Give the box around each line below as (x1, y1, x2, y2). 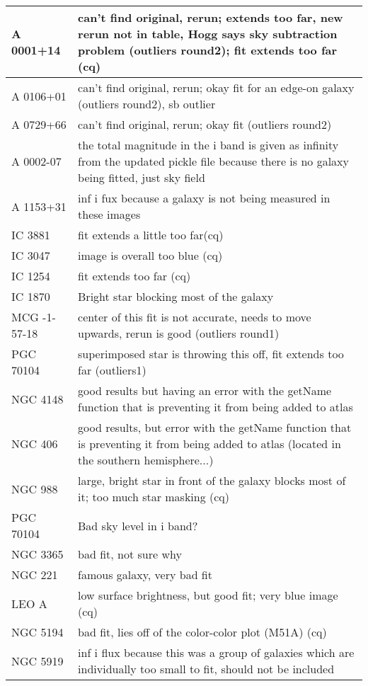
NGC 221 (11, 566, 58, 583)
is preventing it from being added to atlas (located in (78, 435, 341, 452)
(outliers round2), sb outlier (78, 96, 216, 112)
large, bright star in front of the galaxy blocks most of (78, 472, 346, 488)
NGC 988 (11, 480, 58, 497)
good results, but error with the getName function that (78, 419, 352, 435)
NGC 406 (11, 435, 58, 452)
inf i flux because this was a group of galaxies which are (78, 644, 355, 661)
